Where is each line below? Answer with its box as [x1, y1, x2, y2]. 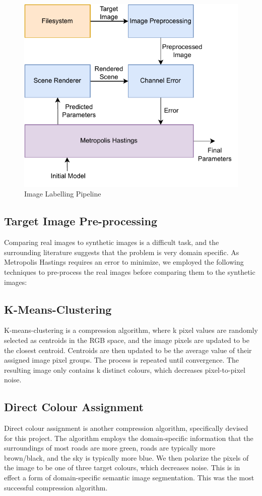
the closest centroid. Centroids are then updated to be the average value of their [4, 344, 252, 355]
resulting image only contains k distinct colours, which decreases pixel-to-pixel [4, 364, 245, 375]
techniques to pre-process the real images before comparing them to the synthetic [4, 266, 255, 277]
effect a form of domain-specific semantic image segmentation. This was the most [4, 472, 254, 483]
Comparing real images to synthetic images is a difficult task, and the [4, 237, 219, 247]
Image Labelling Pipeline [24, 188, 101, 199]
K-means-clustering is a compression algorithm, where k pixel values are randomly [4, 325, 258, 335]
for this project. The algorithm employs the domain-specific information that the [4, 432, 253, 443]
